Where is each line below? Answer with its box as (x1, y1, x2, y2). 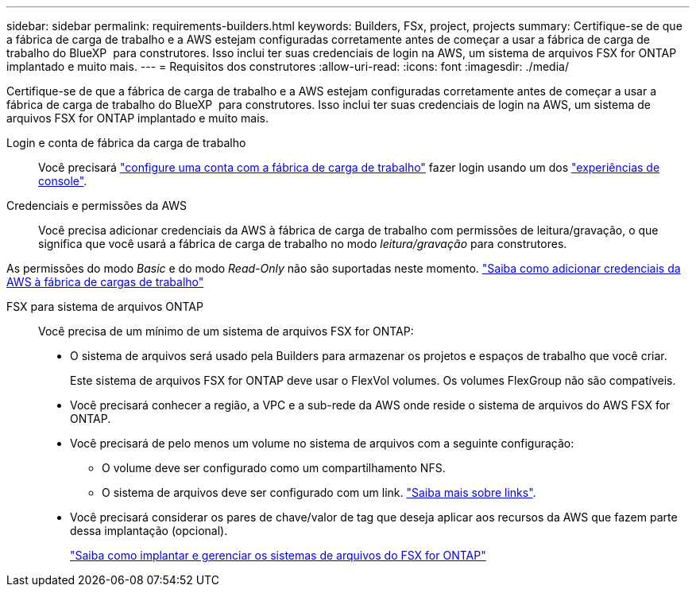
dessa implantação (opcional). (70, 524, 228, 537)
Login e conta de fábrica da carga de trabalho (6, 136, 246, 149)
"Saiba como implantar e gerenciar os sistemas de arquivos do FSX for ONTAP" (70, 548, 486, 562)
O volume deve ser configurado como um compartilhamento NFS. (102, 461, 446, 475)
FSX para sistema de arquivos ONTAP (6, 300, 203, 313)
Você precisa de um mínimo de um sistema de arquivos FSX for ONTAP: (38, 324, 414, 338)
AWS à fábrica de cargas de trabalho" (6, 275, 204, 289)
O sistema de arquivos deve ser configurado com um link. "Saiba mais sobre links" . (102, 486, 536, 499)
